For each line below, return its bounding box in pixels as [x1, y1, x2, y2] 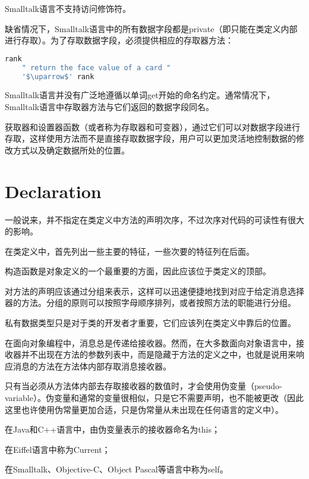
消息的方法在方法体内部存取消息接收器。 [12, 359, 171, 372]
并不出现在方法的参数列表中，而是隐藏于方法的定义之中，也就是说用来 [21, 348, 296, 361]
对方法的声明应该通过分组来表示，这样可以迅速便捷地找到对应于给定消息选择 [5, 284, 304, 297]
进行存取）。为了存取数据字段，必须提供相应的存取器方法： [5, 34, 234, 46]
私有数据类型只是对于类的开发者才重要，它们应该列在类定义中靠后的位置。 [5, 317, 296, 329]
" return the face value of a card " [21, 63, 171, 72]
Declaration [5, 179, 102, 203]
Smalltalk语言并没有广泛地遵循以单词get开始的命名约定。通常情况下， [5, 89, 275, 101]
